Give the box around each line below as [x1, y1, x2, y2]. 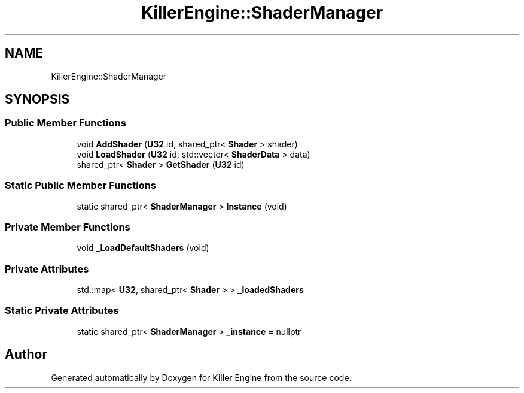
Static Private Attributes [5, 304, 119, 317]
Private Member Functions [5, 220, 130, 233]
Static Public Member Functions [5, 179, 157, 192]
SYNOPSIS [5, 92, 70, 107]
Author [5, 347, 47, 362]
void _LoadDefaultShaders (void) [77, 243, 209, 253]
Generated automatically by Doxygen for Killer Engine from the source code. [51, 372, 352, 383]
